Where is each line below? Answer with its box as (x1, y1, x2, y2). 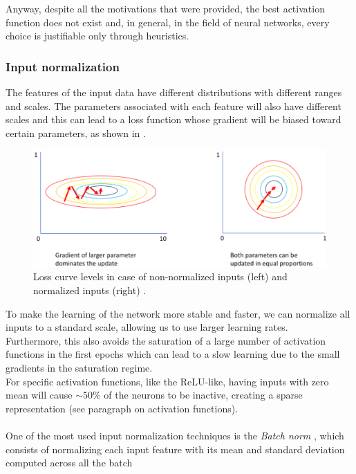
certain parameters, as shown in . (6, 125, 146, 140)
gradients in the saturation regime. (6, 361, 153, 375)
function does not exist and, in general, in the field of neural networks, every (6, 15, 330, 29)
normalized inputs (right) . (33, 283, 147, 298)
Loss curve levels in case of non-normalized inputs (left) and (33, 269, 288, 284)
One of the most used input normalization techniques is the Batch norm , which (6, 428, 344, 443)
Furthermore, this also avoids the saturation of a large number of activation (6, 333, 326, 347)
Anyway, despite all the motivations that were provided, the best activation (6, 1, 325, 15)
